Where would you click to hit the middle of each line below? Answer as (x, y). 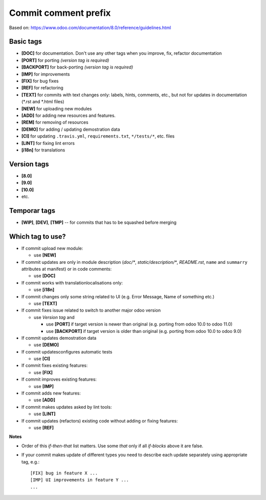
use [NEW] (45, 255)
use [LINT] (45, 414)
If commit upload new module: (52, 248)
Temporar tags (32, 210)
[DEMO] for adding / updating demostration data (71, 129)
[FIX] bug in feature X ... (64, 473)
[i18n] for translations (43, 150)
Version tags (29, 164)
